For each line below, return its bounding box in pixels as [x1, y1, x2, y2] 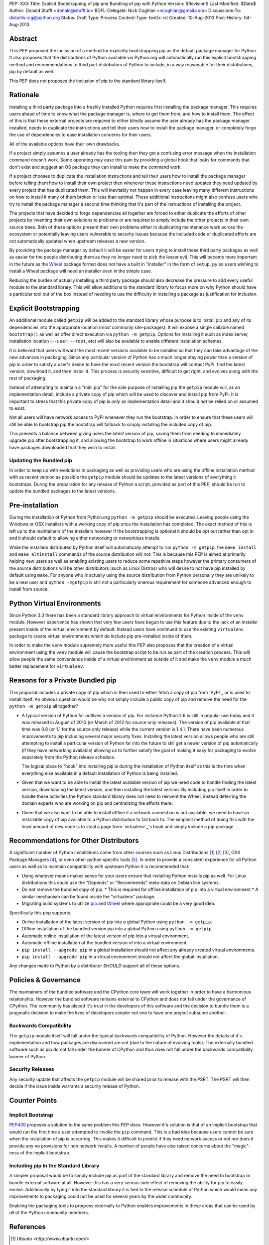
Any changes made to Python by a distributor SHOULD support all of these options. [9, 963, 180, 969]
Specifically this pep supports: [9, 909, 72, 916]
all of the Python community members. [9, 1210, 89, 1216]
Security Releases [9, 1066, 54, 1073]
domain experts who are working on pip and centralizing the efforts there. [21, 800, 173, 806]
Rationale [9, 91, 39, 99]
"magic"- [232, 1143, 251, 1149]
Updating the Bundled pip [9, 457, 72, 464]
